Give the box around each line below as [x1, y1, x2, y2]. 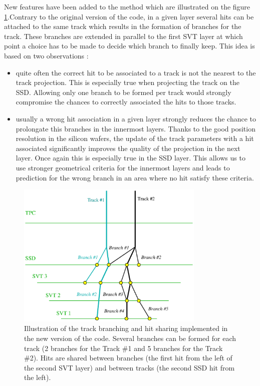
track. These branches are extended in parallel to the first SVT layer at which [4, 30, 243, 41]
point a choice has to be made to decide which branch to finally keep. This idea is [4, 40, 255, 51]
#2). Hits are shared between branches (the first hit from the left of [24, 352, 232, 363]
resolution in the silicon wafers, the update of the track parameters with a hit [16, 133, 254, 143]
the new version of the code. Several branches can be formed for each [24, 332, 236, 343]
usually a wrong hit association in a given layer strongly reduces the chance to [16, 113, 256, 123]
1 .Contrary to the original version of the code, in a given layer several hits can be [4, 11, 254, 21]
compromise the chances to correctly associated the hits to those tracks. [16, 96, 236, 107]
